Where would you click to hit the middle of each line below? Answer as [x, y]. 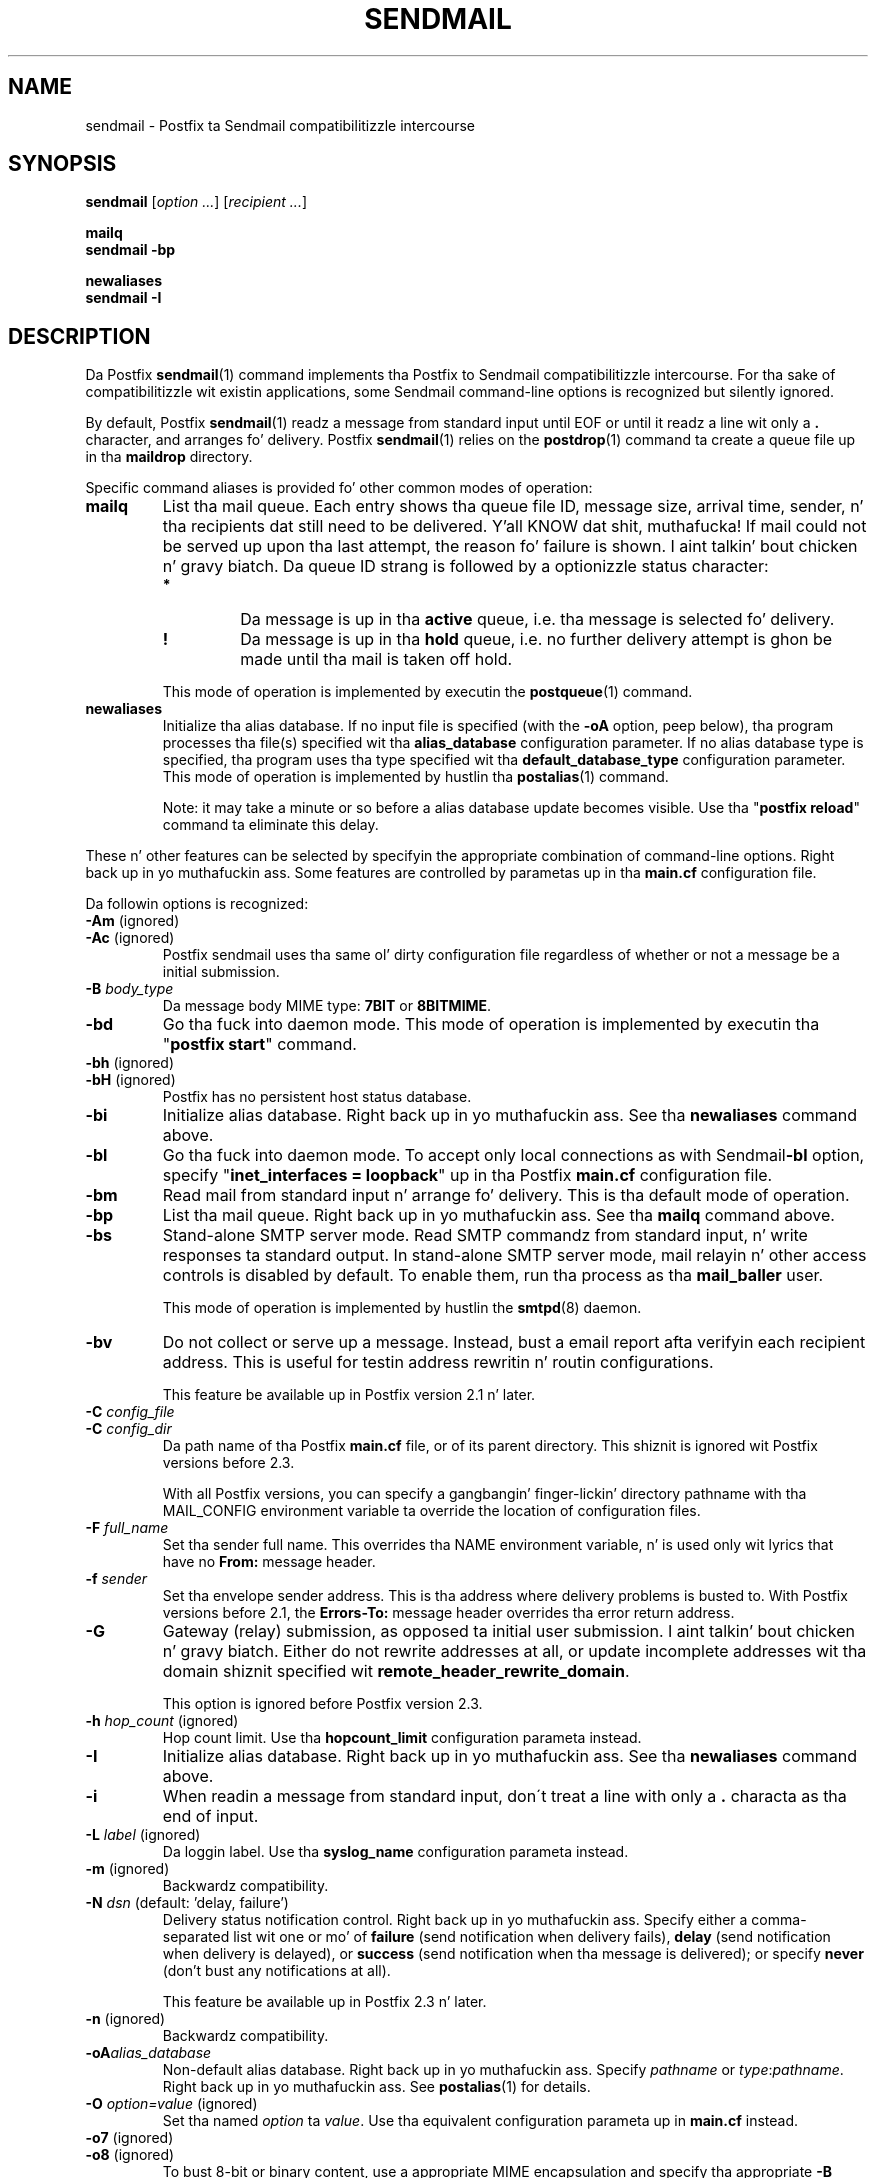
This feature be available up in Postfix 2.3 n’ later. [324, 2002]
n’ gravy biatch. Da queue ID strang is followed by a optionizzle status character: [465, 566]
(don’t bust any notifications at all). [276, 1971]
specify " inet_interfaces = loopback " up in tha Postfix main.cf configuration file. [467, 1175]
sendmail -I [123, 298]
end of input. [210, 1816]
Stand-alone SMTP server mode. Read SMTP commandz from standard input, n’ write [485, 1235]
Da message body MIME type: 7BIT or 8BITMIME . [327, 1006]
